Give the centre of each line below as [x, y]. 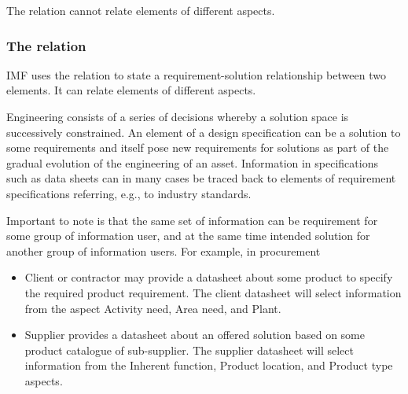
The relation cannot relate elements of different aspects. [141, 10]
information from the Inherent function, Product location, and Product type [209, 365]
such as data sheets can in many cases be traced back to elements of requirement [201, 178]
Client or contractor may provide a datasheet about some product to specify [209, 277]
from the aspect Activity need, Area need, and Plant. [153, 308]
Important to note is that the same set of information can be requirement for [192, 220]
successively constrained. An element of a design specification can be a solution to [204, 132]
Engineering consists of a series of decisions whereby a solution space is [178, 116]
